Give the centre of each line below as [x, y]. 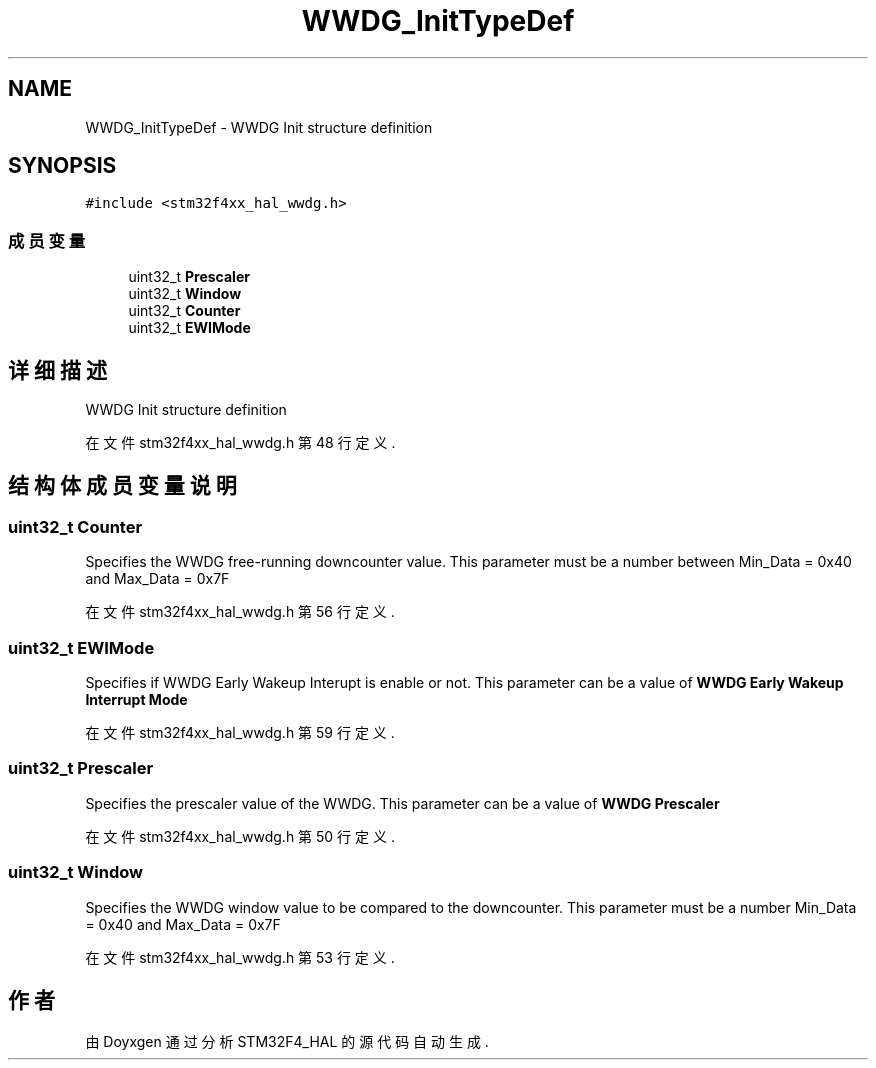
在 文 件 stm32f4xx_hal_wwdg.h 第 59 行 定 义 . [240, 732]
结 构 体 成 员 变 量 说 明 [122, 486]
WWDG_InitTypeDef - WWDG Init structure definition [259, 127]
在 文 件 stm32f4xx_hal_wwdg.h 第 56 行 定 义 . [240, 612]
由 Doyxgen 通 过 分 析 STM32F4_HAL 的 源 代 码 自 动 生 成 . [287, 1042]
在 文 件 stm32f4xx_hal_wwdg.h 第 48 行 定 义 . [240, 443]
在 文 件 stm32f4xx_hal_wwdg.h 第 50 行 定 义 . [240, 836]
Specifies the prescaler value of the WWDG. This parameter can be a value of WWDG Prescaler [402, 803]
